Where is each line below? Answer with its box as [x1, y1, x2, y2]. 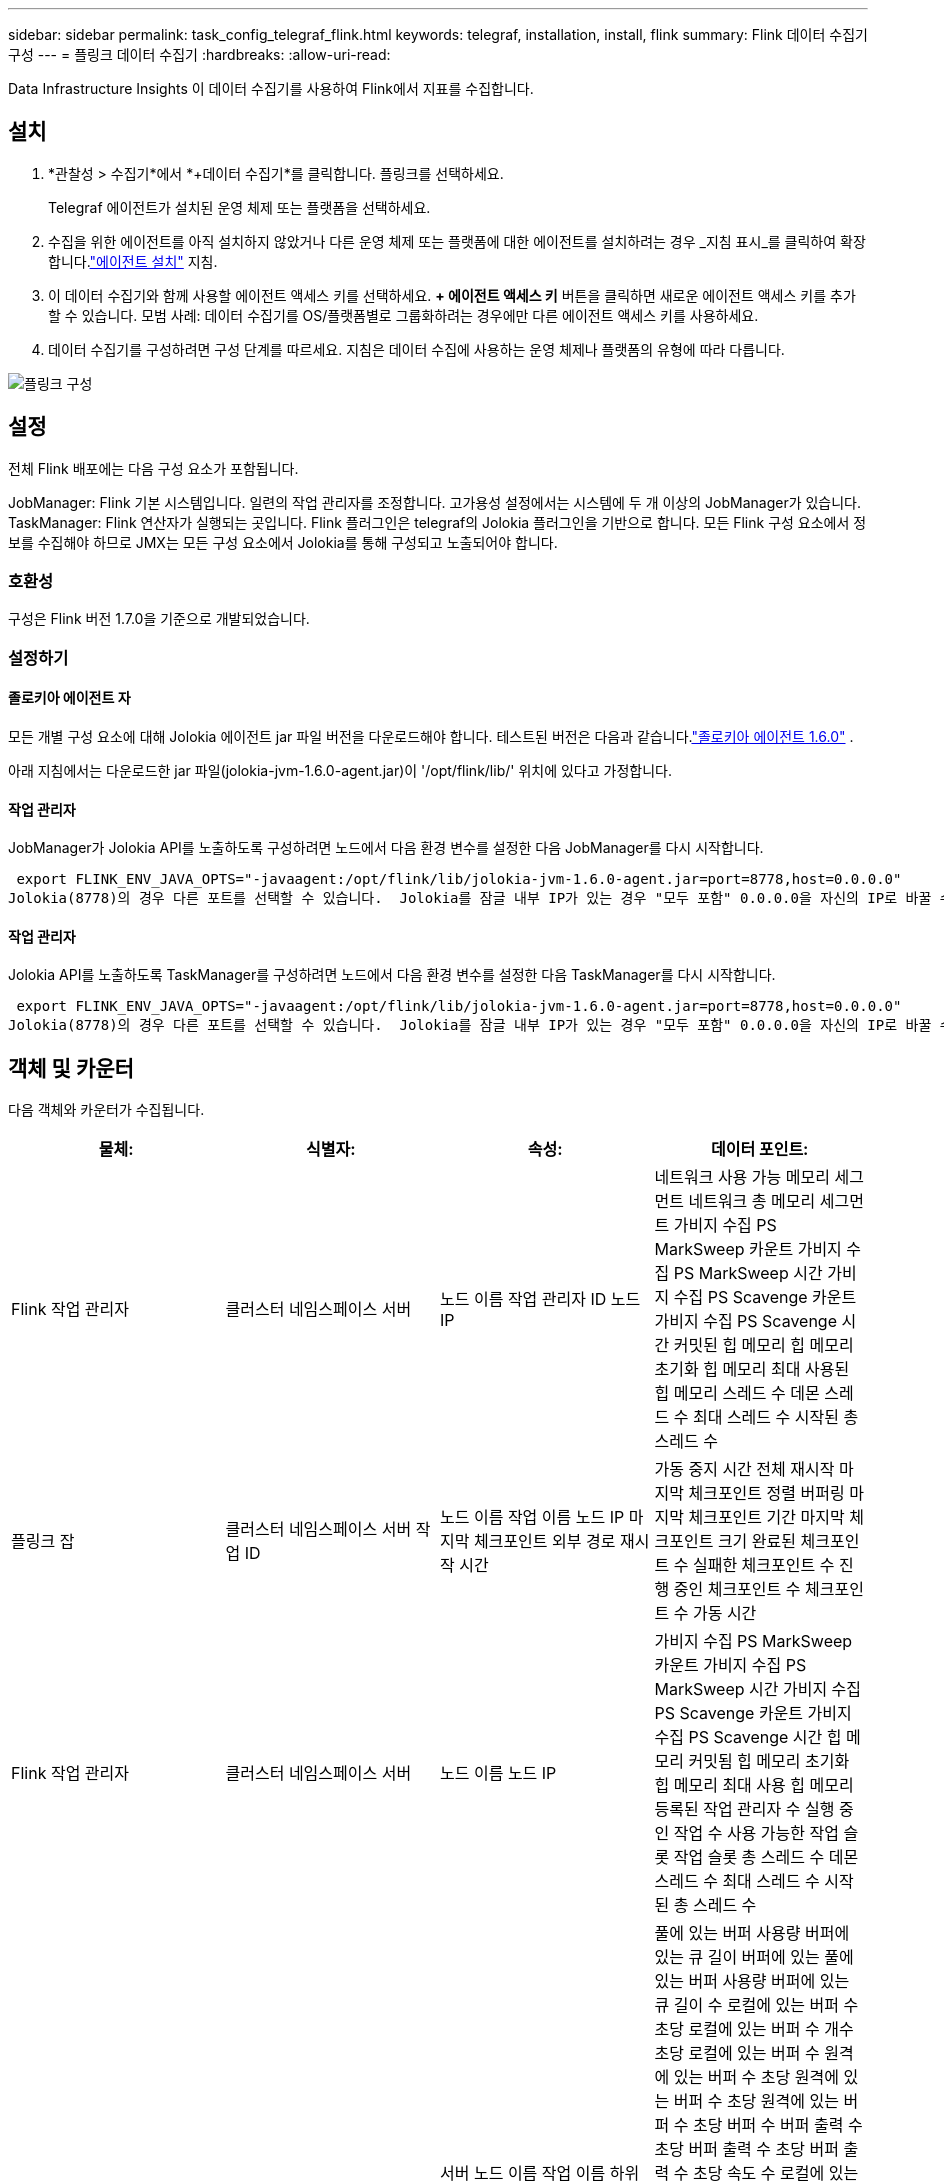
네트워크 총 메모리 [688, 1191, 816, 1212]
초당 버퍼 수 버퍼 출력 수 [692, 2115, 863, 2136]
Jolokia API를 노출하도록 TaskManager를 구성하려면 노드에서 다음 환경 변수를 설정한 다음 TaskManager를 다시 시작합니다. [8, 966, 776, 984]
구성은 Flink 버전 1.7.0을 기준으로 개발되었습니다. [8, 610, 310, 628]
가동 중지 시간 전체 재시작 [654, 1459, 835, 1480]
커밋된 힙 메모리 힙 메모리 [673, 1335, 854, 1356]
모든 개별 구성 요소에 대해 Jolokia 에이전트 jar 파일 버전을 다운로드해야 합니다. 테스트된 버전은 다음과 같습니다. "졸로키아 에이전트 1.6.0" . [8, 728, 854, 746]
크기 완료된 [717, 1531, 796, 1552]
